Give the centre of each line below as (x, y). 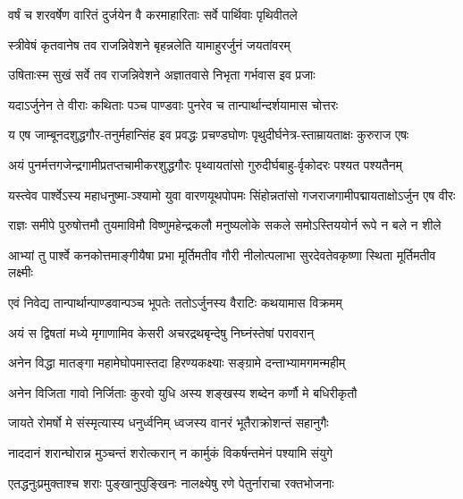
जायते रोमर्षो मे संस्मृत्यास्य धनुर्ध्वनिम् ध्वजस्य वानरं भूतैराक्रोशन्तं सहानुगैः (168, 423)
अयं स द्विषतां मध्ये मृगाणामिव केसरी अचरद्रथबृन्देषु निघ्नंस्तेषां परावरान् (161, 332)
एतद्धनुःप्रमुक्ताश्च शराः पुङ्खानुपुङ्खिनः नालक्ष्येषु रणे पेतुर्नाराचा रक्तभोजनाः (171, 482)
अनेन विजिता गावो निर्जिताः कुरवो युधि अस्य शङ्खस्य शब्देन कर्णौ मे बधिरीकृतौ (183, 392)
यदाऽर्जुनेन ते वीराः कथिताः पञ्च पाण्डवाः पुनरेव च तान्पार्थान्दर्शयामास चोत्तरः (173, 104)
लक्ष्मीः (21, 272)
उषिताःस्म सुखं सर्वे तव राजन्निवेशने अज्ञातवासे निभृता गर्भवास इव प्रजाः (162, 75)
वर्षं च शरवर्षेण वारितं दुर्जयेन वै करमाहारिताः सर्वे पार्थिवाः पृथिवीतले (153, 14)
